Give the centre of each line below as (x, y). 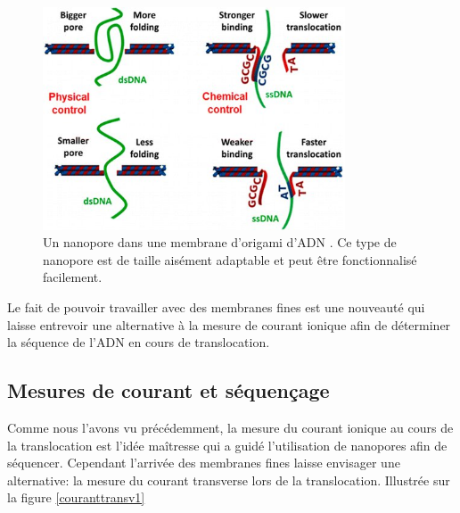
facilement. (73, 277)
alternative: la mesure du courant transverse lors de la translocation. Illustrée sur (229, 480)
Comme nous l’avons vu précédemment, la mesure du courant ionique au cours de (230, 427)
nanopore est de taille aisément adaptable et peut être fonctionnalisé (230, 259)
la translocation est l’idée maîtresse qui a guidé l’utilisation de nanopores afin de (227, 445)
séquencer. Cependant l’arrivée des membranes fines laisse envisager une (204, 463)
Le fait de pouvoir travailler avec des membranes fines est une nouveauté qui (216, 307)
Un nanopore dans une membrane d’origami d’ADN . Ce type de (220, 242)
